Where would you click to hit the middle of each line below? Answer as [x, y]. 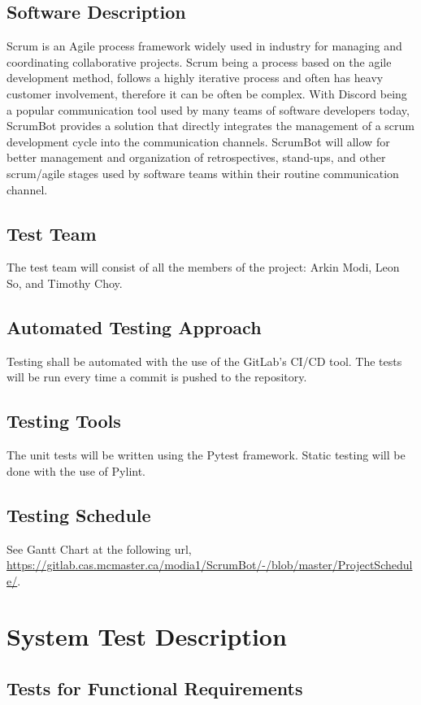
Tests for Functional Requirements [155, 688]
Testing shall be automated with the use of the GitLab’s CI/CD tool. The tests [204, 361]
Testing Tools [64, 421]
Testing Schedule [79, 514]
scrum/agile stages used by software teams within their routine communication [203, 173]
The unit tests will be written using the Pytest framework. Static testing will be [206, 455]
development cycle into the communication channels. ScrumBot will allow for [198, 141]
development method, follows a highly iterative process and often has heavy [195, 78]
